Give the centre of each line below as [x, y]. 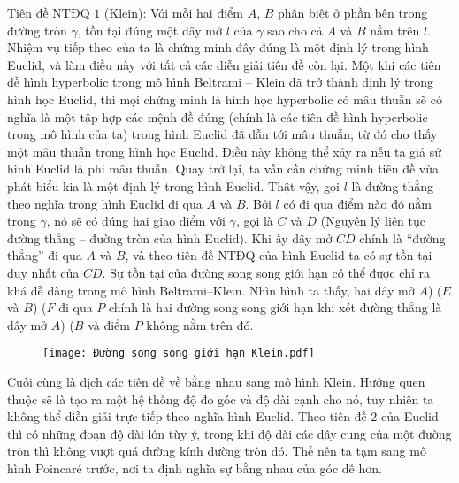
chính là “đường [402, 238]
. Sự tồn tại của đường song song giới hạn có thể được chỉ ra [266, 272]
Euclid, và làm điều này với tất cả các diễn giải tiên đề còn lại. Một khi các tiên [224, 64]
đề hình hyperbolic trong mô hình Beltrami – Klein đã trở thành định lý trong [220, 82]
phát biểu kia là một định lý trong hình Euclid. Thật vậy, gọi [173, 185]
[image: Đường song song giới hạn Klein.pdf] [179, 353]
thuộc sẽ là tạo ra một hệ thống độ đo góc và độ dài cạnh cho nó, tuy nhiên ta [221, 399]
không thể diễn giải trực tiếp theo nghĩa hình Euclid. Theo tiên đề [187, 416]
